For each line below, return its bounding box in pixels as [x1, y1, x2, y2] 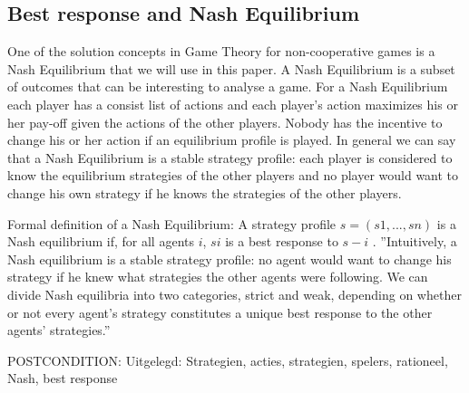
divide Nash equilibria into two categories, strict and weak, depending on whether [7, 284, 462, 303]
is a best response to [225, 232, 338, 251]
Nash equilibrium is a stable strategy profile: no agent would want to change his [7, 249, 452, 268]
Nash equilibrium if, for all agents [7, 232, 194, 251]
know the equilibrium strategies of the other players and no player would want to [7, 166, 459, 185]
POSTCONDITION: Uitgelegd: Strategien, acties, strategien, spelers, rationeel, [7, 350, 448, 369]
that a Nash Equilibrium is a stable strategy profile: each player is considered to [7, 148, 453, 167]
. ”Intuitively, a [372, 232, 457, 251]
